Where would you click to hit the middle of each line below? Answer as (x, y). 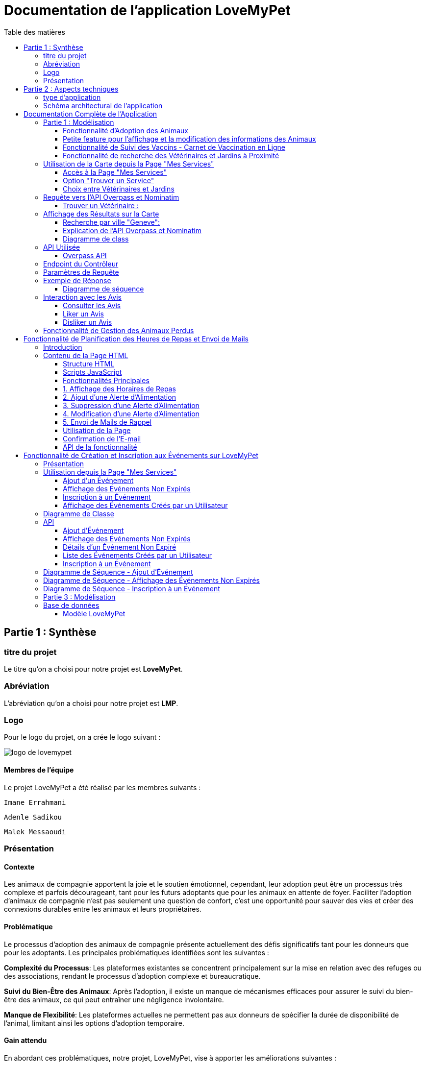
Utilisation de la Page (97, 430)
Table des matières (35, 32)
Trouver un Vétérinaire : (101, 205)
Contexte (19, 867)
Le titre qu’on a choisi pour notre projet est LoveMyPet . (93, 669)
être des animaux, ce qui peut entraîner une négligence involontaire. (114, 999)
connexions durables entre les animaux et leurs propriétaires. (103, 909)
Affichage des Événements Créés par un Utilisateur (145, 505)
